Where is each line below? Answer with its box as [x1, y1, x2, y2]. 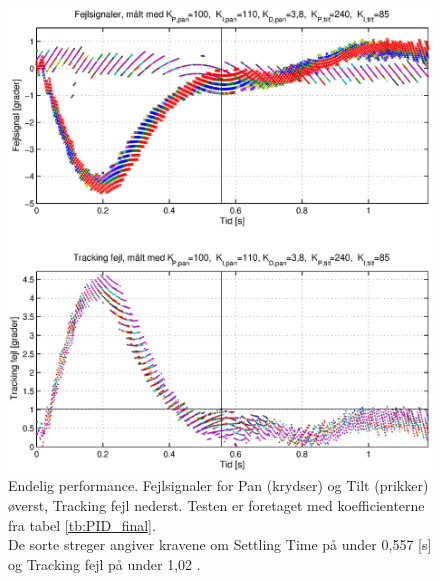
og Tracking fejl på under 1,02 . [8, 553, 201, 574]
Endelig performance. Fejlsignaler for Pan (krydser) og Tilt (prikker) [8, 475, 429, 496]
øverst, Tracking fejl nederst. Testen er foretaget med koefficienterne [8, 495, 425, 516]
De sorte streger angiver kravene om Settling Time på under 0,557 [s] [8, 534, 432, 555]
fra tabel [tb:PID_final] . [8, 514, 156, 535]
